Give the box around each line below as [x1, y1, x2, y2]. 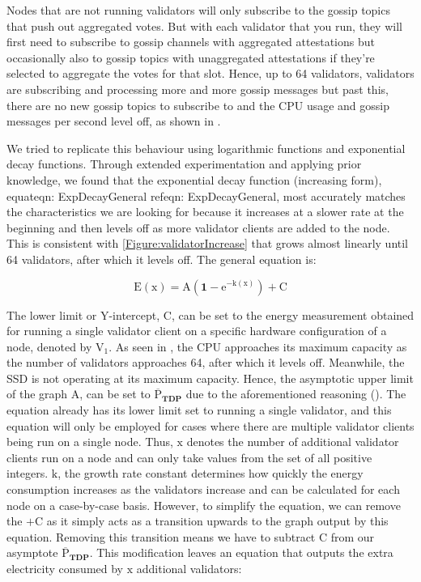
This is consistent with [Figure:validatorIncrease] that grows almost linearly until [6, 235, 409, 252]
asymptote [6, 544, 58, 561]
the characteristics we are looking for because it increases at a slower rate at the [6, 203, 404, 220]
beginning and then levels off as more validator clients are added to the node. [6, 219, 390, 236]
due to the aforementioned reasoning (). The [185, 385, 406, 402]
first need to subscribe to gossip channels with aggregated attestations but [6, 33, 375, 50]
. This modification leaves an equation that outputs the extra [89, 544, 393, 561]
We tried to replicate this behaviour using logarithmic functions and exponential [6, 139, 406, 156]
